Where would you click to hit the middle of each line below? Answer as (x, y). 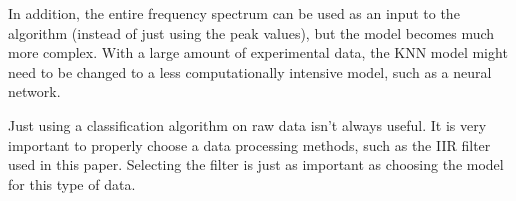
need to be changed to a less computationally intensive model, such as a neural (250, 71)
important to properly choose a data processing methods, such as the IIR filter (249, 144)
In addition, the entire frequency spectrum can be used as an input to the (234, 13)
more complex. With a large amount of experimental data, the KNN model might (258, 52)
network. (34, 91)
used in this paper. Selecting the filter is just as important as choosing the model (256, 164)
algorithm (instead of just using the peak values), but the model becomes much (251, 32)
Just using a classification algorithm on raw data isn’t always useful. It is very (247, 124)
